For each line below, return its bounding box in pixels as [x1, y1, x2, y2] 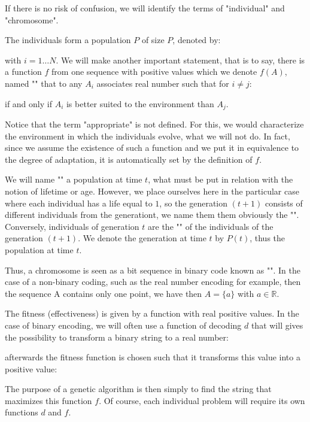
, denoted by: [172, 34, 221, 46]
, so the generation [159, 196, 228, 209]
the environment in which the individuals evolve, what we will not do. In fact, [5, 129, 290, 142]
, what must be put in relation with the [148, 173, 293, 186]
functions [5, 406, 38, 418]
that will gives [251, 318, 303, 331]
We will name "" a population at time [5, 173, 142, 186]
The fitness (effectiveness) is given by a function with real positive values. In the [5, 307, 299, 320]
